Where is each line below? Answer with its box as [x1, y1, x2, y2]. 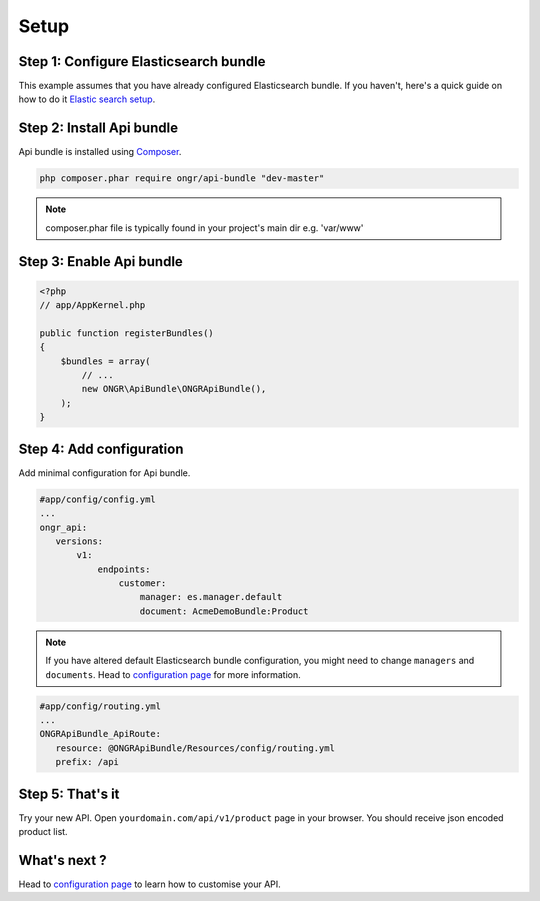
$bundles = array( [60, 355, 151, 367]
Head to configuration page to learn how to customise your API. [18, 878, 282, 890]
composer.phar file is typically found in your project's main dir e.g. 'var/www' [45, 221, 364, 234]
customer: [118, 578, 167, 589]
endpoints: [97, 563, 151, 575]
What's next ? [18, 851, 107, 869]
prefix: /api [55, 756, 120, 768]
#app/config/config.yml [39, 493, 157, 505]
